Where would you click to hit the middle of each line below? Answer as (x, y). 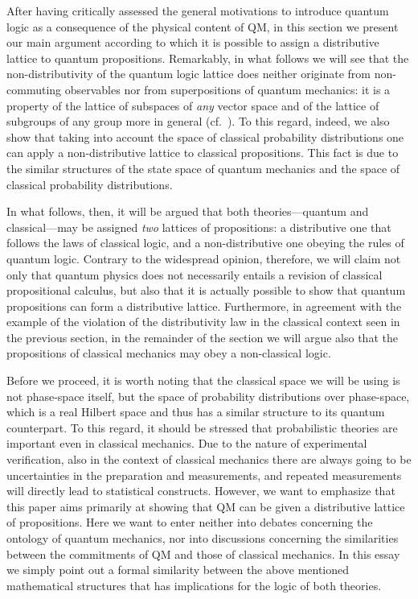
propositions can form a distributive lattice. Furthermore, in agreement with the (204, 306)
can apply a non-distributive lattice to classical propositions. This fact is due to (203, 153)
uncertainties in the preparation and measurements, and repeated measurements (204, 475)
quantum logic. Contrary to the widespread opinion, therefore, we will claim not (204, 258)
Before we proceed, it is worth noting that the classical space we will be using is (203, 380)
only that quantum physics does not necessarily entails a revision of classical (195, 274)
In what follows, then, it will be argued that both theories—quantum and (188, 211)
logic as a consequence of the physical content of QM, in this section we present (203, 26)
